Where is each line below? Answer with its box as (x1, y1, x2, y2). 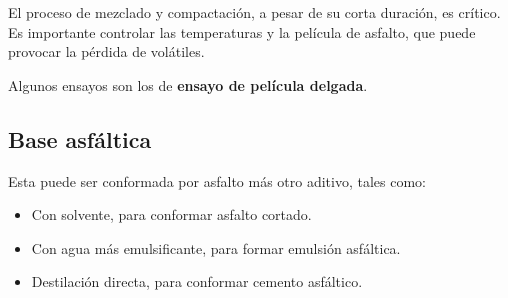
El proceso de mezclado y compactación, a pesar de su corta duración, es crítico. (8, 2, 501, 22)
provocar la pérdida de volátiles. (8, 41, 205, 62)
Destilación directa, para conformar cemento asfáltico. (31, 271, 363, 292)
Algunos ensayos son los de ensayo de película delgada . (8, 74, 368, 95)
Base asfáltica (8, 123, 152, 154)
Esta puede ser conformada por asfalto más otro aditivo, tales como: (8, 170, 426, 191)
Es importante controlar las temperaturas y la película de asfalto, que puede (8, 21, 476, 42)
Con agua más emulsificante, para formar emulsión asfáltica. (31, 237, 401, 258)
